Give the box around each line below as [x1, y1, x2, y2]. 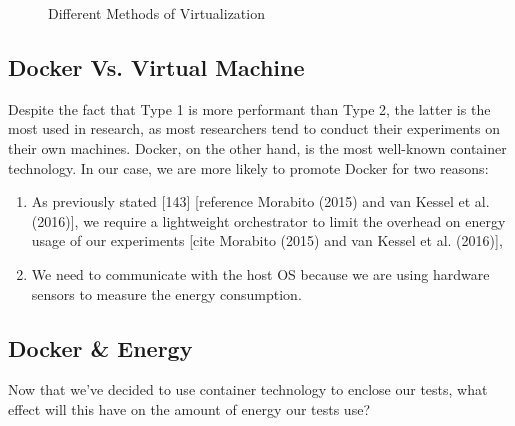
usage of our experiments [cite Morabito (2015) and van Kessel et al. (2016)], [31, 230, 503, 251]
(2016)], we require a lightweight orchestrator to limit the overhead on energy [31, 210, 506, 231]
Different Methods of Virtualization [48, 3, 265, 23]
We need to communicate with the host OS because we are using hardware [31, 263, 490, 284]
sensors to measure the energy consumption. [31, 283, 302, 304]
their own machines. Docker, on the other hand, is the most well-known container [8, 137, 507, 158]
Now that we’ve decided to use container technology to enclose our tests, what [8, 379, 488, 400]
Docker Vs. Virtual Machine [8, 51, 305, 82]
